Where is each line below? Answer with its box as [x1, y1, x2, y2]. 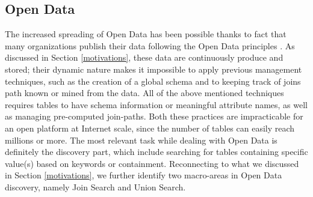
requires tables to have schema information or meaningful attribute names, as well [5, 98, 308, 111]
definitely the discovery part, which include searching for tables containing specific [5, 145, 308, 158]
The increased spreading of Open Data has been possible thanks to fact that [5, 28, 287, 40]
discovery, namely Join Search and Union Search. [5, 180, 186, 193]
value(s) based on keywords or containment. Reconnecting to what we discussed [5, 157, 299, 169]
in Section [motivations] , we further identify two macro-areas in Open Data [5, 169, 282, 181]
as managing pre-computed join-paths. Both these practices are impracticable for [5, 110, 303, 123]
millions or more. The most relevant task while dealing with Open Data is [5, 133, 277, 146]
